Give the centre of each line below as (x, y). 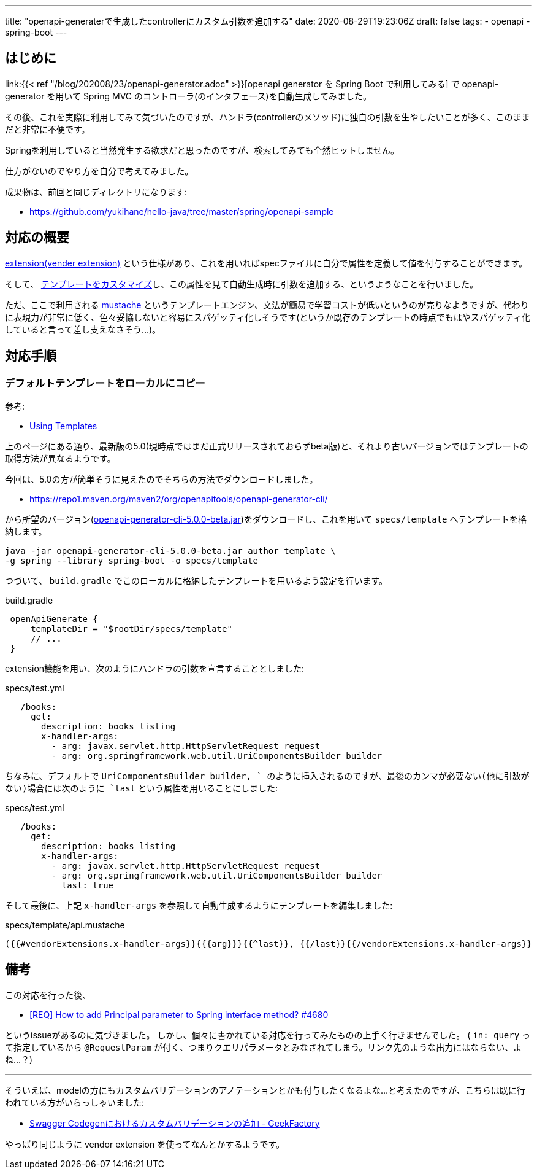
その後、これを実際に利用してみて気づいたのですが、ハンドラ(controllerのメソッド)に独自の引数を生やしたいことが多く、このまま (268, 117)
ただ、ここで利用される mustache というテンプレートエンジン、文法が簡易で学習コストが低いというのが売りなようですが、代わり (267, 305)
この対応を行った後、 (48, 995)
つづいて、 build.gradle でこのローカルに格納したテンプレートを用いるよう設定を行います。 (196, 580)
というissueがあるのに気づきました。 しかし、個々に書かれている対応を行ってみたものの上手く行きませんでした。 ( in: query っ (268, 1035)
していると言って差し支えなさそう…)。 (83, 329)
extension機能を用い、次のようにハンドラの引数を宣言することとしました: (155, 668)
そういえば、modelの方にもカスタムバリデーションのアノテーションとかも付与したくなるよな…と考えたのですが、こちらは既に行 (265, 1090)
